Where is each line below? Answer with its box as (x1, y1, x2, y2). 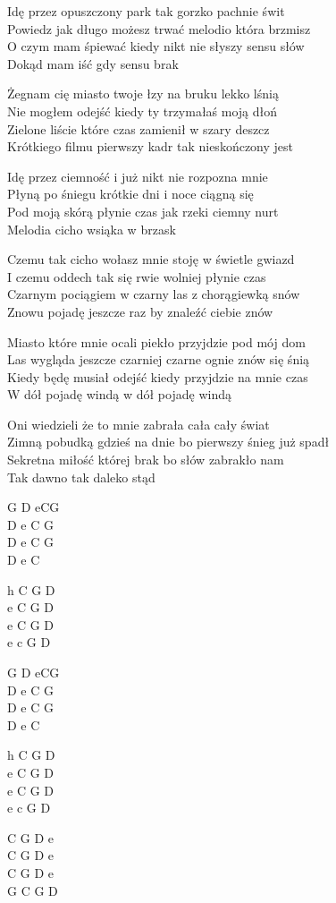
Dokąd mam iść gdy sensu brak (7, 54, 179, 72)
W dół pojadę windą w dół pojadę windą (7, 385, 231, 404)
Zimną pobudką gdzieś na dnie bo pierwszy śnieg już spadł (7, 432, 330, 451)
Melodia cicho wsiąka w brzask (7, 219, 176, 238)
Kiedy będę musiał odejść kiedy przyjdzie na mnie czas (7, 367, 308, 386)
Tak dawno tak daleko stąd (7, 467, 155, 486)
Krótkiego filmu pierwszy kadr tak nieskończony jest (7, 137, 294, 156)
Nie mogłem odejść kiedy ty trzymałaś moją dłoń (7, 101, 278, 120)
